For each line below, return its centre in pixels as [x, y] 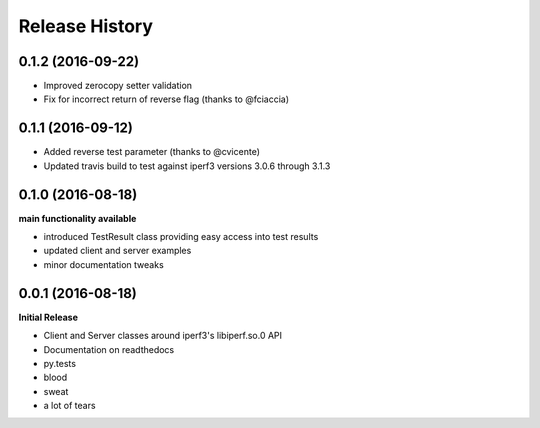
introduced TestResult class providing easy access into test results [181, 237]
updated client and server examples [117, 251]
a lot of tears [69, 406]
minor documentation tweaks [103, 264]
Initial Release [48, 317]
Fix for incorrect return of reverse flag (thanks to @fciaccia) [166, 99]
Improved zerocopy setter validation [118, 86]
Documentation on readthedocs [109, 349]
